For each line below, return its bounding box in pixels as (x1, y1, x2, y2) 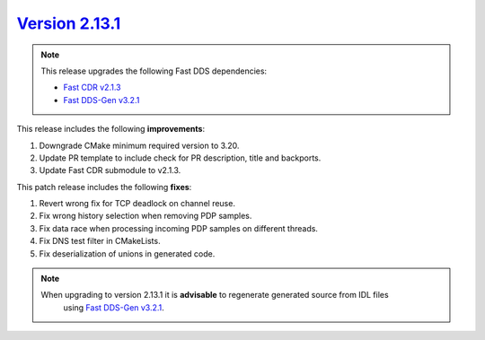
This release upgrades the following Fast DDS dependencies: (40, 65, 268, 76)
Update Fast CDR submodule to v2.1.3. (39, 165, 181, 176)
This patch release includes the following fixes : (16, 181, 192, 192)
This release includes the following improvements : (16, 124, 206, 135)
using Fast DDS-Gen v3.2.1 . (63, 301, 165, 313)
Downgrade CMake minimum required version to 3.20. (39, 140, 240, 151)
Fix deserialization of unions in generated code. (39, 248, 216, 259)
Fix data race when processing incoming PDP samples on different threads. (39, 222, 319, 233)
